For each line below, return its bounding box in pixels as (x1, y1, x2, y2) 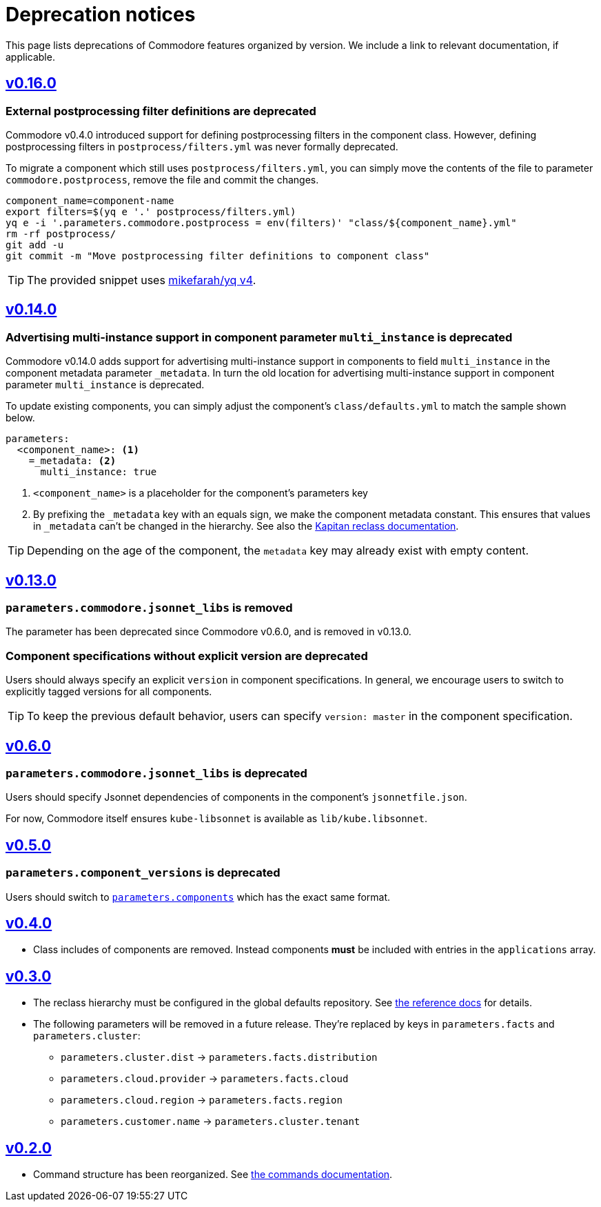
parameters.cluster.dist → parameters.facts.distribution (61, 1051, 378, 1064)
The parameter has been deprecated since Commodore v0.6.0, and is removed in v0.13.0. (6, 626, 411, 638)
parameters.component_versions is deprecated (6, 866, 281, 880)
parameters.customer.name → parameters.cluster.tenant (61, 1115, 360, 1128)
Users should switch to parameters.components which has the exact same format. (6, 890, 391, 903)
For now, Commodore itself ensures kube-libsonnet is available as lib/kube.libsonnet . (6, 812, 427, 825)
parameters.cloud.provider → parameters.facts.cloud (61, 1073, 349, 1085)
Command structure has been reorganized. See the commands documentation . (33, 1168, 393, 1181)
